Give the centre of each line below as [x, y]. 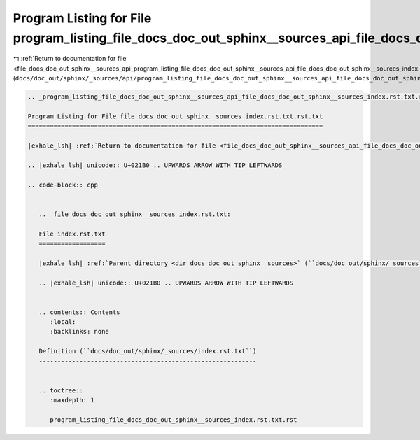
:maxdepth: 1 [72, 400]
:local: [63, 322]
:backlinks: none [80, 332]
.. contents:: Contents [79, 312]
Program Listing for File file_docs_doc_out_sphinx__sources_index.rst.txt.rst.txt [175, 116]
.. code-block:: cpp [63, 185]
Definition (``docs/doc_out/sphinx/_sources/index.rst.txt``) [148, 351]
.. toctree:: [61, 390]
